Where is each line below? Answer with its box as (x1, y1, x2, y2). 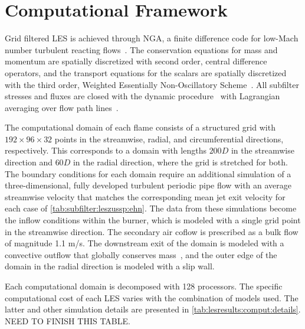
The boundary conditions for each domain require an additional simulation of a (5, 167, 291, 180)
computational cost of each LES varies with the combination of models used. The (5, 291, 299, 304)
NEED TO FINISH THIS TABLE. (5, 314, 130, 327)
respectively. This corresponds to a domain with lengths (5, 144, 206, 157)
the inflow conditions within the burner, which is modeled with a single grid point (5, 214, 301, 226)
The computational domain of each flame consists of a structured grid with (5, 121, 276, 133)
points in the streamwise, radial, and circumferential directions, (54, 132, 284, 145)
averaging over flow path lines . (5, 101, 119, 113)
